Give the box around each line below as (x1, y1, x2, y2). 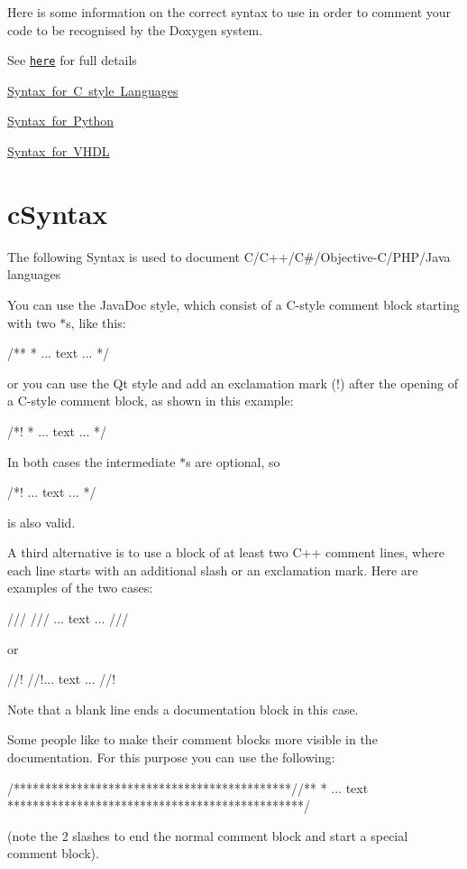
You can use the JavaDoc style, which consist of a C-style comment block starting (7, 294, 460, 313)
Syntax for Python (7, 111, 114, 130)
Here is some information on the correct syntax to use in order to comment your (7, 3, 452, 21)
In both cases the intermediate (7, 452, 176, 471)
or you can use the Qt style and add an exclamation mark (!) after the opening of (7, 373, 458, 392)
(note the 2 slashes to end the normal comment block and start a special (7, 826, 408, 845)
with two (7, 313, 56, 332)
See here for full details (7, 51, 137, 70)
